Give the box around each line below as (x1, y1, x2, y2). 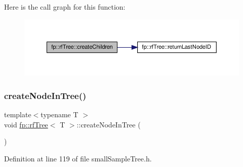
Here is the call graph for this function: (4, 2, 126, 12)
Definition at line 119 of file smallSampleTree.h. (4, 153, 152, 163)
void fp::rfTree (4, 119, 48, 129)
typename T (40, 109, 78, 119)
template (4, 109, 31, 119)
